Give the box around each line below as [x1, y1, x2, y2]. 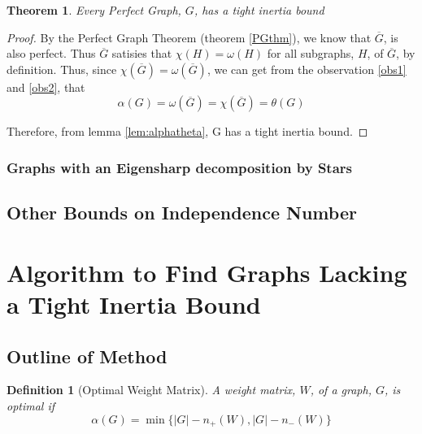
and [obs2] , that [7, 78, 85, 95]
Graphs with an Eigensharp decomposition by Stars [7, 157, 352, 177]
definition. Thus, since [7, 60, 117, 77]
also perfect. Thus [7, 45, 96, 62]
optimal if [7, 397, 55, 414]
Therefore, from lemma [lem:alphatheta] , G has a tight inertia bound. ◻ [7, 123, 368, 140]
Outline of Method [7, 343, 167, 368]
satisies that [111, 45, 172, 62]
